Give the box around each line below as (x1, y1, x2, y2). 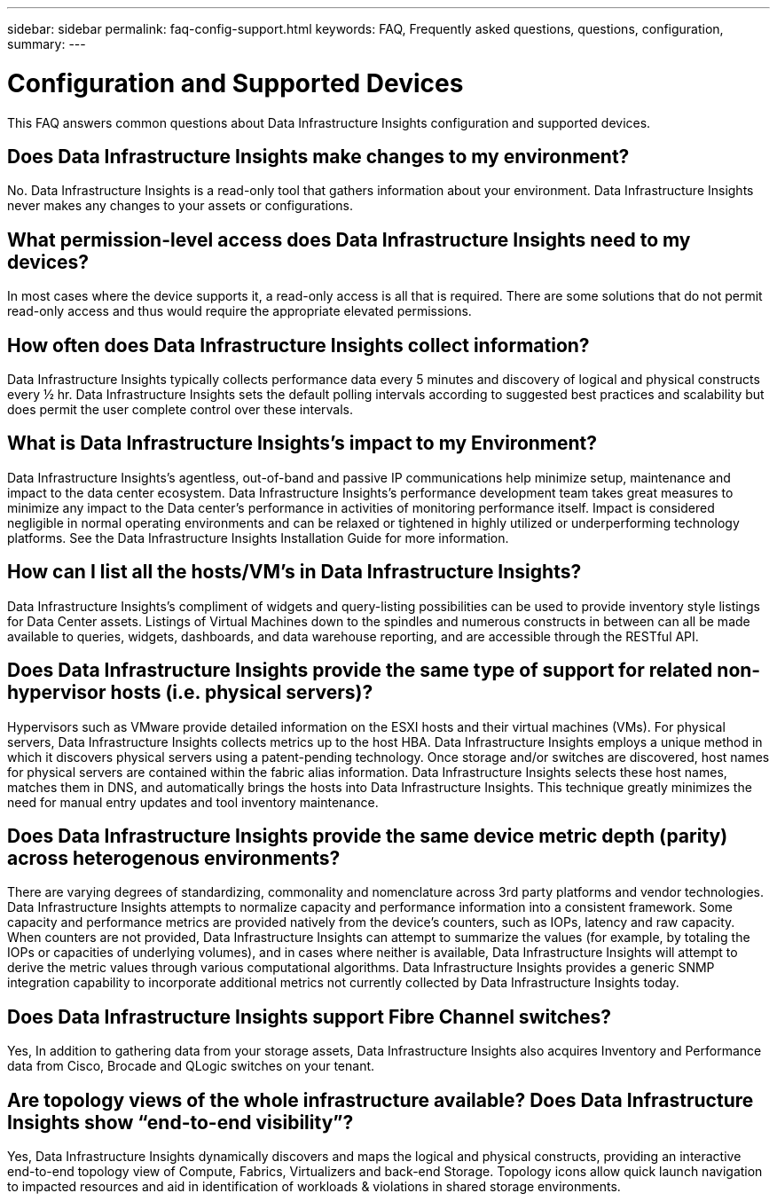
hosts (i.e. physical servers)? (110, 681, 373, 704)
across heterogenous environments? (7, 846, 341, 869)
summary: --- (7, 36, 86, 51)
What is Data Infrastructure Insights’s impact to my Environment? (7, 432, 598, 455)
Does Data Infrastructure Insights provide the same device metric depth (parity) (7, 824, 728, 847)
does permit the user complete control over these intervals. (7, 402, 354, 418)
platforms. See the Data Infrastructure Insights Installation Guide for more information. (7, 530, 509, 546)
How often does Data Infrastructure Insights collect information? (7, 334, 590, 357)
